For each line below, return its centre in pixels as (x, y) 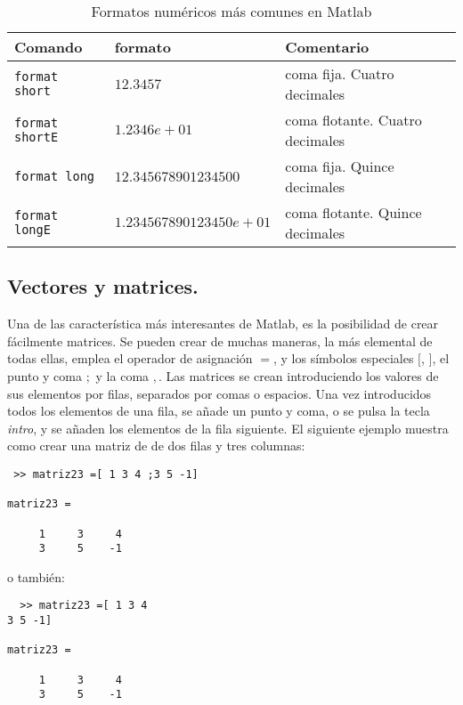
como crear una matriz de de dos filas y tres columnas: (156, 446)
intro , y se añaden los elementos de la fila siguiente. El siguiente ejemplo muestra (228, 428)
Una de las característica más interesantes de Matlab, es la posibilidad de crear (223, 324)
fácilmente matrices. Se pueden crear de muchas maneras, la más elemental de (220, 340)
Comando (49, 47)
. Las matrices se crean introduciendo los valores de (298, 375)
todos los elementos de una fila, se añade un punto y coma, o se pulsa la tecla (219, 411)
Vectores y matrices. (103, 286)
